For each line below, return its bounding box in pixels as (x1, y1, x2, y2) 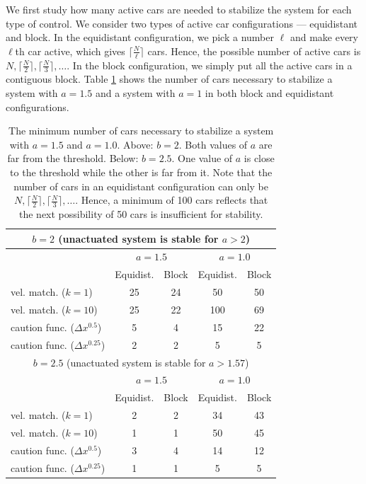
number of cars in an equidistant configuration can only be (13, 178, 268, 193)
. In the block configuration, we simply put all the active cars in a (67, 57, 353, 72)
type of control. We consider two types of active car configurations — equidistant (6, 16, 358, 30)
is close (244, 151, 275, 166)
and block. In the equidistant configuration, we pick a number (6, 30, 274, 45)
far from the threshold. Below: (7, 151, 139, 166)
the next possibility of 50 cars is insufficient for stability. (18, 207, 263, 221)
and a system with (95, 86, 176, 100)
